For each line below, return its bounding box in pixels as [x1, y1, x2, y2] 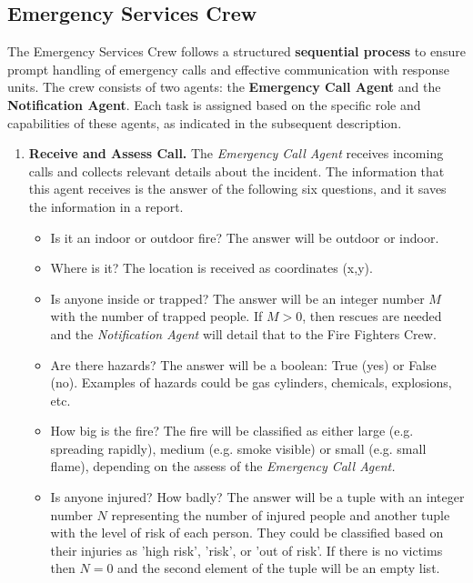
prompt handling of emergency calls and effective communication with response [7, 59, 450, 78]
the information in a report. [28, 196, 184, 216]
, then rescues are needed [302, 307, 442, 326]
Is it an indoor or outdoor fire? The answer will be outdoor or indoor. [50, 227, 439, 246]
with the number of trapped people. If [50, 307, 263, 326]
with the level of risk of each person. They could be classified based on [50, 523, 444, 542]
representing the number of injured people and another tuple [111, 505, 450, 524]
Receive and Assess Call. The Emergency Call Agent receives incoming [28, 144, 444, 163]
